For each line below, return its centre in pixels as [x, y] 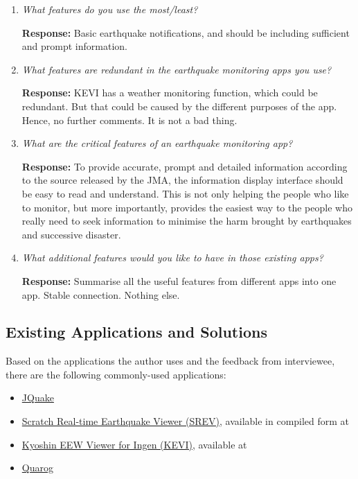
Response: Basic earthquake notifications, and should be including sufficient [186, 32]
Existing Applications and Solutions [136, 332]
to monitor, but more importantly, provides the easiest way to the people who [187, 207]
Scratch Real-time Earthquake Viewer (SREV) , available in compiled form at [186, 421]
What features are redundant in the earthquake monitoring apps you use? [177, 69]
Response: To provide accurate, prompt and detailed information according [185, 166]
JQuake [38, 398]
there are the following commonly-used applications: [116, 374]
